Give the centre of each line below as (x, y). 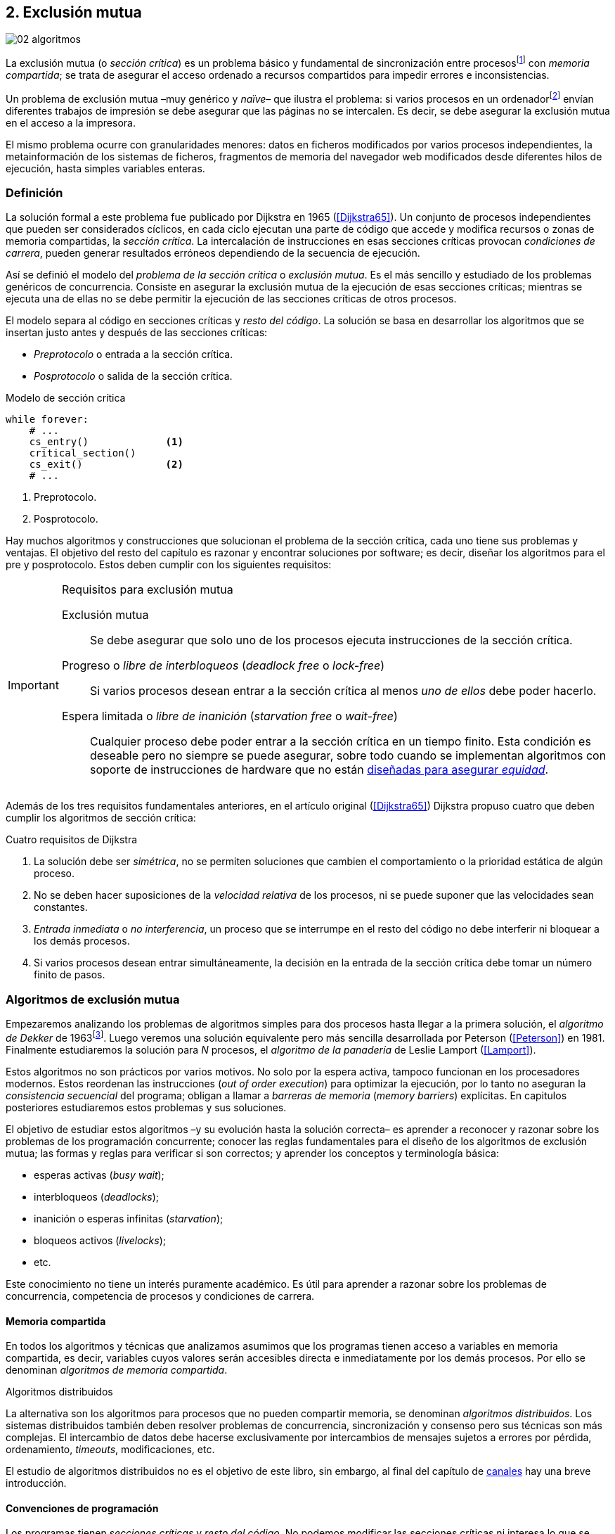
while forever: (47, 420)
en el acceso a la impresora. (71, 122)
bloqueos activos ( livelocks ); (100, 1240)
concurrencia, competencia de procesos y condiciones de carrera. (160, 1296)
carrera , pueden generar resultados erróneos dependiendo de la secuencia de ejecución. (213, 253)
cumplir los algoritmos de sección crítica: (101, 818)
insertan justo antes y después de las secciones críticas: (137, 333)
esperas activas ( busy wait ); (99, 1175)
